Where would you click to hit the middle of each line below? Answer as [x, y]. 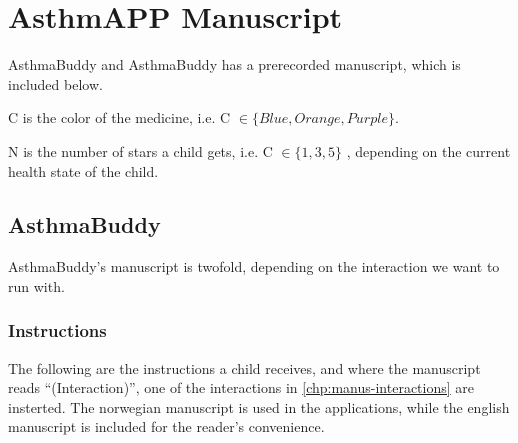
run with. [36, 285]
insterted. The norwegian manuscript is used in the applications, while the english [259, 406]
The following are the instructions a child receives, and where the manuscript [244, 367]
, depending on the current [428, 150]
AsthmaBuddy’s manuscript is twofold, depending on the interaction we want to [254, 266]
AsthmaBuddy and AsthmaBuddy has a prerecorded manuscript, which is [234, 64]
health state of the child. [83, 170]
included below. [55, 83]
